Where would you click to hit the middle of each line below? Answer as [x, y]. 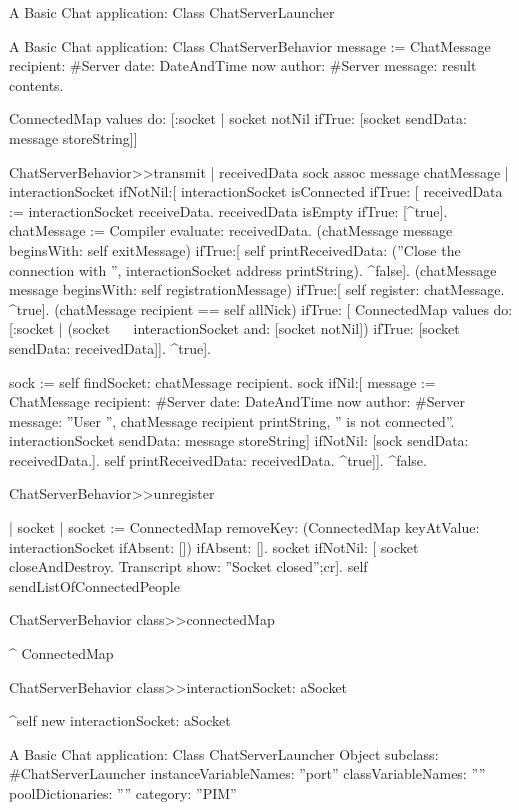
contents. [36, 84]
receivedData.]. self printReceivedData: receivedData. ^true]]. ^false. [218, 459]
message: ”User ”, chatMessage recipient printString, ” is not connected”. [232, 420]
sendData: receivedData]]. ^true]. [110, 347]
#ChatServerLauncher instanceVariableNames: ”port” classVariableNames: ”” [247, 773]
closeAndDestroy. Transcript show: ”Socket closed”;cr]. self [188, 566]
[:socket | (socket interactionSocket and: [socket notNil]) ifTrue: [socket [234, 328]
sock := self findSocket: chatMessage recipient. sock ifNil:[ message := [222, 381]
